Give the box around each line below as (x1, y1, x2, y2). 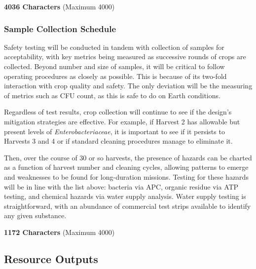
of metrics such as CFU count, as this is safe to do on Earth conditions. (4, 90, 220, 100)
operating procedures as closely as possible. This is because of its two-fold (4, 71, 227, 81)
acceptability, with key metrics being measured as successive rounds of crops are (4, 51, 246, 62)
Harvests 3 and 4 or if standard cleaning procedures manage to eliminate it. (4, 136, 233, 146)
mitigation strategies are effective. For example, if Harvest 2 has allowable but (4, 116, 240, 126)
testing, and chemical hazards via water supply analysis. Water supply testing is (4, 191, 246, 201)
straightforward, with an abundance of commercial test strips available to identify (4, 200, 251, 211)
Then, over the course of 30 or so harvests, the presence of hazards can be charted (4, 152, 252, 162)
